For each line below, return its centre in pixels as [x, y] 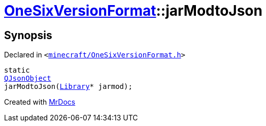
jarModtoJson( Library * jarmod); [68, 87]
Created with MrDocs [40, 102]
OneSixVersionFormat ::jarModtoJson [133, 11]
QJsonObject [28, 78]
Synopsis [28, 35]
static [17, 70]
